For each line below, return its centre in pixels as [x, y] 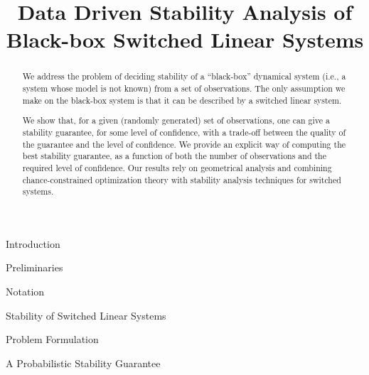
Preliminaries [34, 267]
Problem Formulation [52, 339]
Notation [25, 291]
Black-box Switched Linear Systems [185, 39]
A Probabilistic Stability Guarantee [83, 363]
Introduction [33, 243]
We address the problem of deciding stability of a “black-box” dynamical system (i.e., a [184, 76]
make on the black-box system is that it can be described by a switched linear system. [182, 100]
